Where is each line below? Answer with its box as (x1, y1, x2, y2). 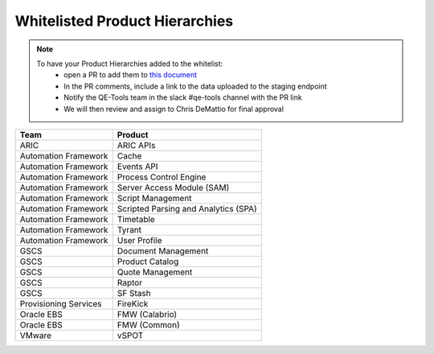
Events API (117, 161, 158, 172)
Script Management (117, 192, 192, 204)
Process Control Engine (117, 171, 207, 183)
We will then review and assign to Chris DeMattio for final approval (63, 104, 285, 113)
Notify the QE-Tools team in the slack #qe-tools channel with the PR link (63, 93, 302, 102)
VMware (19, 330, 52, 341)
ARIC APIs (117, 139, 156, 150)
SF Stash (117, 287, 152, 298)
